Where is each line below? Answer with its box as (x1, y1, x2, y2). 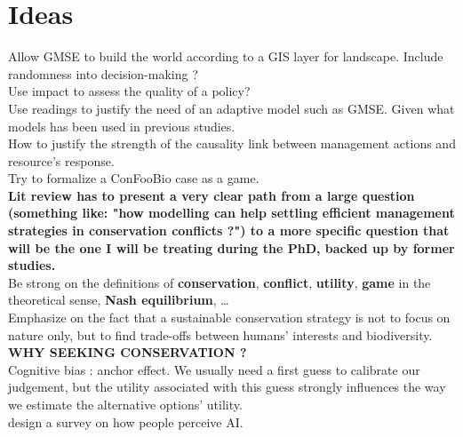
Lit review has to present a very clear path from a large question (8, 186, 415, 204)
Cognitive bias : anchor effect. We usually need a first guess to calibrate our (8, 360, 420, 378)
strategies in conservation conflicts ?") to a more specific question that (8, 221, 450, 240)
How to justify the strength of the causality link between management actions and (8, 134, 456, 153)
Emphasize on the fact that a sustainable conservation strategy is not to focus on (8, 308, 451, 327)
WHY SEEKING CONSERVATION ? (8, 343, 247, 362)
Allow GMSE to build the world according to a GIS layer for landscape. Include (8, 47, 443, 66)
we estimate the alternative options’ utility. (8, 395, 243, 413)
